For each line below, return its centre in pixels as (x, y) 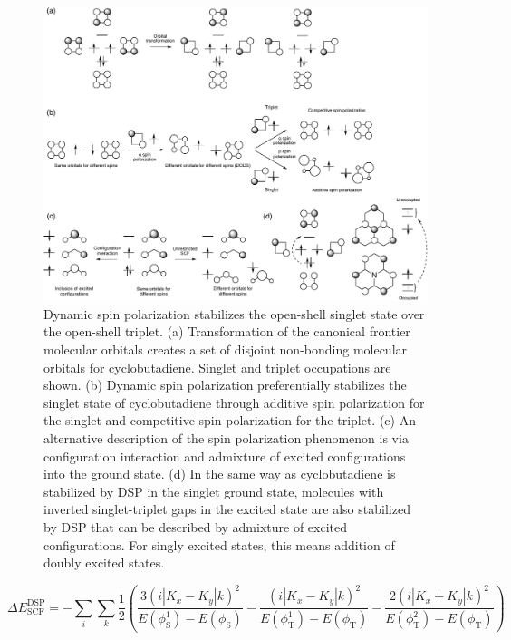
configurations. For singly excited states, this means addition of (219, 544)
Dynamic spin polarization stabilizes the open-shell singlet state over (234, 313)
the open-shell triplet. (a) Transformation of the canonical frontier (227, 331)
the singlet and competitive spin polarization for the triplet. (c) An (230, 420)
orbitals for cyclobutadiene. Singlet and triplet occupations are (217, 367)
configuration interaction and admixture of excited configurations (225, 456)
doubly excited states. (104, 562)
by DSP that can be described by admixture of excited (196, 526)
